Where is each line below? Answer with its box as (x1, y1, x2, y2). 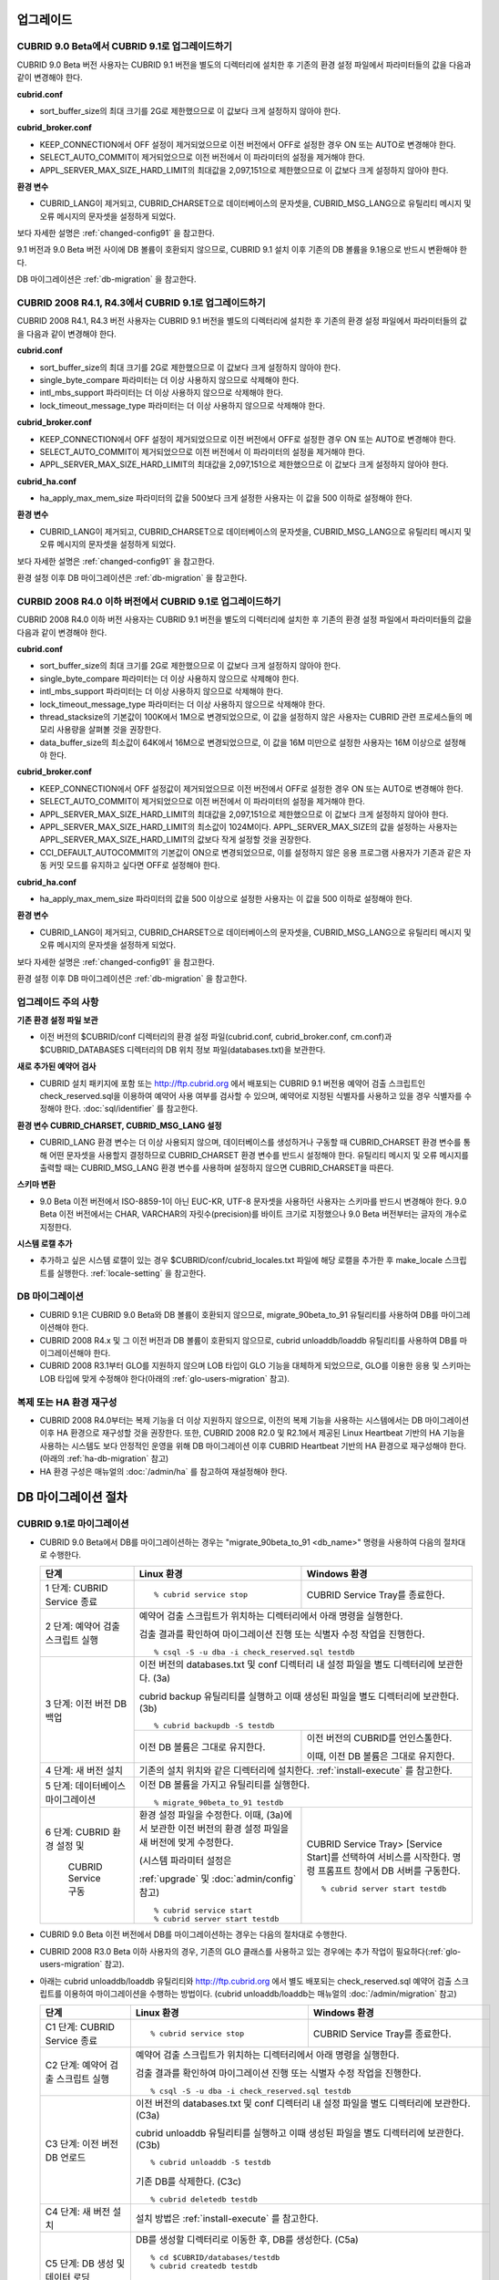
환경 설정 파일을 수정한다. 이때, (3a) (138, 1808, 284, 1821)
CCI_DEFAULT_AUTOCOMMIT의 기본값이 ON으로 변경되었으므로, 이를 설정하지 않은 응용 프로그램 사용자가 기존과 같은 (39, 846, 462, 857)
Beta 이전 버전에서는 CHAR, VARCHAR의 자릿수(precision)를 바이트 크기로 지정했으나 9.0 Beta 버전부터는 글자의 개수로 (39, 1208, 468, 1219)
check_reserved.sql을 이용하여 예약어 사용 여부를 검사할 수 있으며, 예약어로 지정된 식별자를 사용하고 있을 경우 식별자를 (39, 1091, 463, 1102)
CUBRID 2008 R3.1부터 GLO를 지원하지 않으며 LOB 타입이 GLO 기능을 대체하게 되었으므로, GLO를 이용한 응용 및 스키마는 (39, 1360, 472, 1372)
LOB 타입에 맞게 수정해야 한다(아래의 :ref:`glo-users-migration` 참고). (39, 1373, 290, 1384)
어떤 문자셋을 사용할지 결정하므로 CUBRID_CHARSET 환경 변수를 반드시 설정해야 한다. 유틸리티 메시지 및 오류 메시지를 (48, 1149, 469, 1160)
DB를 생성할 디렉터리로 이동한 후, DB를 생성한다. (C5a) (135, 2233, 359, 2246)
